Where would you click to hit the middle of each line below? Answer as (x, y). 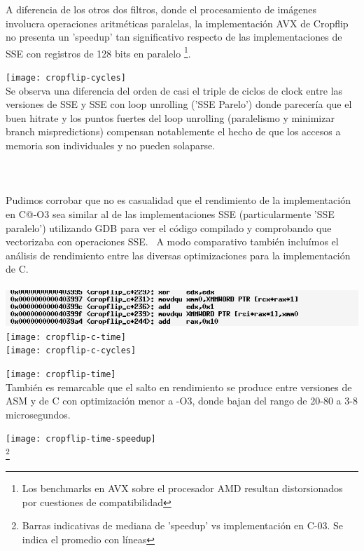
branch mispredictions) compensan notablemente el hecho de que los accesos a (173, 131)
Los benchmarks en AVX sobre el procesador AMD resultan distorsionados (182, 488)
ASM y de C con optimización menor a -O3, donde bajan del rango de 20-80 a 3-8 (182, 401)
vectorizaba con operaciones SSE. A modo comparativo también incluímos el (172, 242)
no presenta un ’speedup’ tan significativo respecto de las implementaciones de (174, 37)
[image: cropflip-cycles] (66, 78)
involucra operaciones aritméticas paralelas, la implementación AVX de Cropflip (177, 23)
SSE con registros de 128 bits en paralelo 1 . (98, 52)
